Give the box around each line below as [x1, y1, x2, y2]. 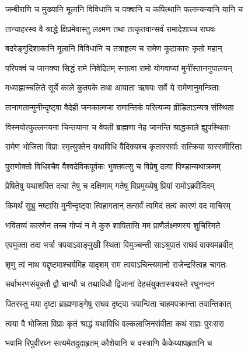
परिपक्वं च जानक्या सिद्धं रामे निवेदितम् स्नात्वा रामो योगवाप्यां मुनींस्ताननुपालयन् [5, 61, 232, 74]
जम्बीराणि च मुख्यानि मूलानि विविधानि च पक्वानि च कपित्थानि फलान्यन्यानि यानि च [5, 3, 243, 15]
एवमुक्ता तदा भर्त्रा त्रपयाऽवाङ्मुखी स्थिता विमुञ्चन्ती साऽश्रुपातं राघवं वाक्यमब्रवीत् [5, 238, 233, 251]
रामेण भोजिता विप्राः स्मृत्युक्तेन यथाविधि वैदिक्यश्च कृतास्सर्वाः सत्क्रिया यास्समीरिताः [5, 140, 243, 153]
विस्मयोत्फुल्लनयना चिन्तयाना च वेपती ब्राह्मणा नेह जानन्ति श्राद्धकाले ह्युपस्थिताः [5, 120, 230, 133]
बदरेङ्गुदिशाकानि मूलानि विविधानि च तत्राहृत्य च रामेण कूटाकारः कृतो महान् [5, 42, 222, 54]
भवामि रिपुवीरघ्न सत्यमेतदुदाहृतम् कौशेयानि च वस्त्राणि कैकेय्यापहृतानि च [5, 337, 212, 349]
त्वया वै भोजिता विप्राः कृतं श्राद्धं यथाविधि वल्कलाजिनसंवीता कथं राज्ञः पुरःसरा [5, 317, 224, 329]
